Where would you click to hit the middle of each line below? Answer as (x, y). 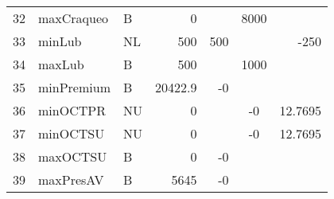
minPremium (74, 87)
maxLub (61, 64)
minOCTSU (72, 133)
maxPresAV (71, 179)
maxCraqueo (74, 18)
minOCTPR (72, 110)
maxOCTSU (73, 156)
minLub (60, 41)
